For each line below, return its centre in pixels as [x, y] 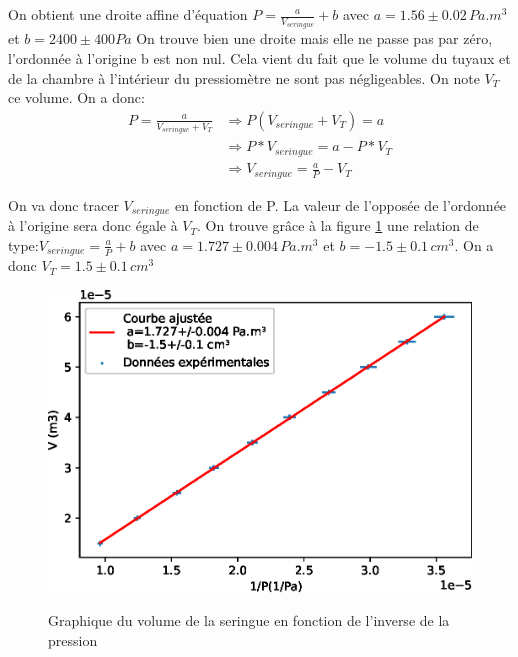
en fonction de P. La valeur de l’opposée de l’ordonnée [340, 204]
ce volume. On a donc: [76, 97]
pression [73, 640]
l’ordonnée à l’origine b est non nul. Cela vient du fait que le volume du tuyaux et [259, 58]
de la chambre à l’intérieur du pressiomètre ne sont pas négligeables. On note [244, 77]
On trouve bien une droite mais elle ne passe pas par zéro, [314, 38]
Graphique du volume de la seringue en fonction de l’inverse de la [249, 620]
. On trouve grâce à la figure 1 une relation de [338, 225]
